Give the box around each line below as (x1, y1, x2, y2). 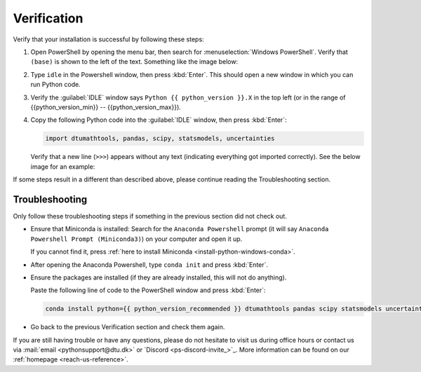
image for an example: (30, 162, 95, 171)
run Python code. (30, 81, 81, 89)
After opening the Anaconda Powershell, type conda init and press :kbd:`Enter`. (30, 260, 269, 269)
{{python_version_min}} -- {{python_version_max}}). (30, 102, 182, 111)
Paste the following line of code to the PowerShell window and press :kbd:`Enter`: (30, 286, 266, 294)
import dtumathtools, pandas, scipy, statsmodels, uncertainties (45, 135, 275, 143)
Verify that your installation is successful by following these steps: (13, 35, 204, 43)
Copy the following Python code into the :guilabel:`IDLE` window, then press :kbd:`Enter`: (30, 116, 287, 124)
